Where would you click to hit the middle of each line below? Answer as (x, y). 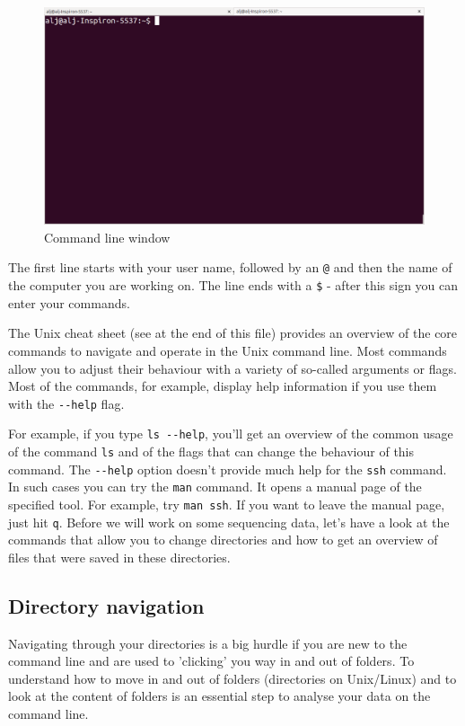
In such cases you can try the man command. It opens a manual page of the (215, 487)
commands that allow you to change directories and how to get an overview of (223, 540)
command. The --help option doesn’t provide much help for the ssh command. (228, 469)
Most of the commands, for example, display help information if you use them (223, 386)
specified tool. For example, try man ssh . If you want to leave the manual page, (227, 504)
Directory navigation (106, 605)
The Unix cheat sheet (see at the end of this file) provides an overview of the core (233, 333)
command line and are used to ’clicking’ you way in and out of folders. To (211, 661)
